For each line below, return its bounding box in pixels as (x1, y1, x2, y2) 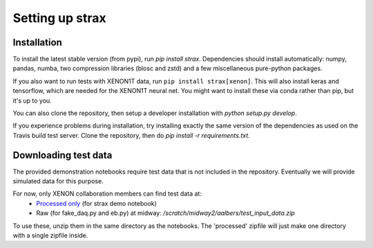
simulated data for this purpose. (12, 177, 104, 185)
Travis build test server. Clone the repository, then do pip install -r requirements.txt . (12, 131, 250, 139)
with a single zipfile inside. (12, 231, 88, 240)
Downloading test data (12, 149, 113, 161)
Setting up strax (12, 10, 106, 25)
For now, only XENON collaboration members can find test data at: (12, 189, 202, 198)
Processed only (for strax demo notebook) (36, 199, 157, 207)
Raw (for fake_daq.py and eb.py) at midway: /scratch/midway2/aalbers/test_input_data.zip (36, 209, 295, 217)
